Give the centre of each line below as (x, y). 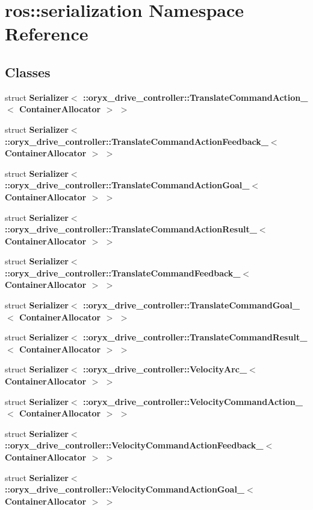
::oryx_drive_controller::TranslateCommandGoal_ (191, 305)
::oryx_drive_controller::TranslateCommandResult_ (195, 337)
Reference (47, 33)
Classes (28, 72)
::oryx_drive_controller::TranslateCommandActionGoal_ (127, 185)
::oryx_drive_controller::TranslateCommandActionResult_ (131, 229)
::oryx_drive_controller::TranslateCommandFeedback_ (123, 273)
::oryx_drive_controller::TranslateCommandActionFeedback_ (137, 141)
